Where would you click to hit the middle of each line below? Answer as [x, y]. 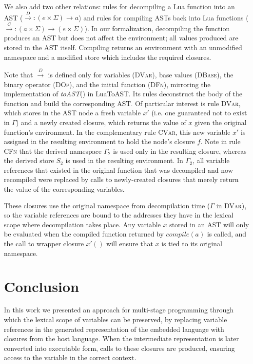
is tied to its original [192, 244]
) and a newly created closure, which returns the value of [101, 122]
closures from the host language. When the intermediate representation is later [122, 338]
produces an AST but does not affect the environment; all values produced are [121, 38]
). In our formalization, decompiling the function [157, 28]
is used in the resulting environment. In [124, 160]
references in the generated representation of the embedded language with [114, 329]
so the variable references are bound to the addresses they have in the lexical [119, 215]
